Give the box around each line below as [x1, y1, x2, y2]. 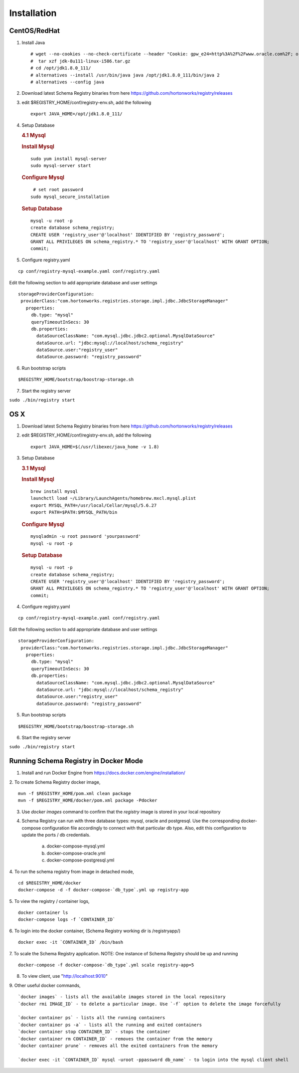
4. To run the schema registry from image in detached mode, [9, 868, 135, 874]
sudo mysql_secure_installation [30, 194, 110, 200]
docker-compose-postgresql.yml [46, 857, 115, 863]
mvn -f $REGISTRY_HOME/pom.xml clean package [18, 791, 132, 796]
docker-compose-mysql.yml [46, 843, 105, 849]
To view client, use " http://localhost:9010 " [21, 973, 108, 979]
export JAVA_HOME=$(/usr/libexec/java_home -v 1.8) [30, 444, 159, 449]
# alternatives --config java [30, 79, 105, 85]
